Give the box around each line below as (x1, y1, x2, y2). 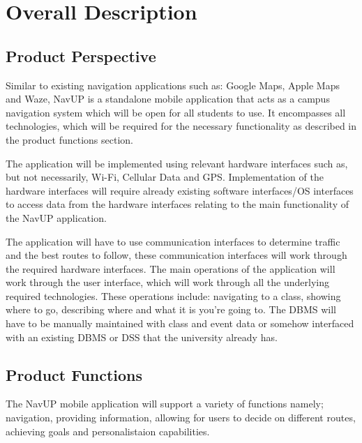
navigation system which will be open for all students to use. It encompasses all (6, 105, 346, 119)
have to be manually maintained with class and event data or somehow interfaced (6, 316, 354, 331)
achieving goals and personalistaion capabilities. (6, 423, 210, 438)
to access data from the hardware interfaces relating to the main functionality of (6, 197, 349, 211)
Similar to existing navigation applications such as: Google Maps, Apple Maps (6, 77, 340, 92)
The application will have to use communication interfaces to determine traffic (6, 234, 340, 248)
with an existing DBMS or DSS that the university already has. (6, 329, 278, 344)
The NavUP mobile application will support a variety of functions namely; (6, 396, 324, 411)
